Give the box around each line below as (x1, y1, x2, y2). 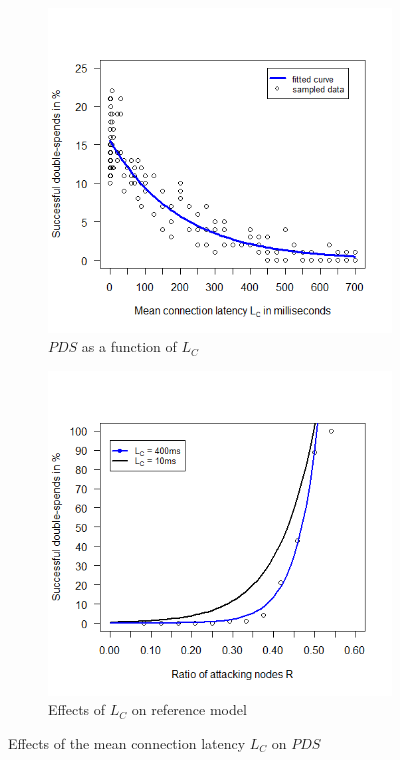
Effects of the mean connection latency (8, 732, 246, 753)
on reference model (131, 699, 247, 720)
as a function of (81, 336, 177, 357)
